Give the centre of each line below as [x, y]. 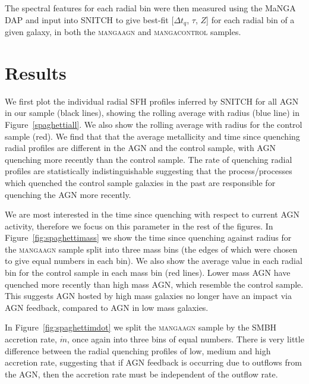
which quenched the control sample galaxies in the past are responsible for [140, 182]
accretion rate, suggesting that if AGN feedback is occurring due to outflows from [153, 362]
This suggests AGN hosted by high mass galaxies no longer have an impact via [148, 296]
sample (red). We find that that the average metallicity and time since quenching [152, 136]
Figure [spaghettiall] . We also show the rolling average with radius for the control [154, 124]
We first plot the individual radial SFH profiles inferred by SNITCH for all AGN [152, 101]
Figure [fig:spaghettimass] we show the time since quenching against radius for [148, 237]
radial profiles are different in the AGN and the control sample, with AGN [140, 148]
